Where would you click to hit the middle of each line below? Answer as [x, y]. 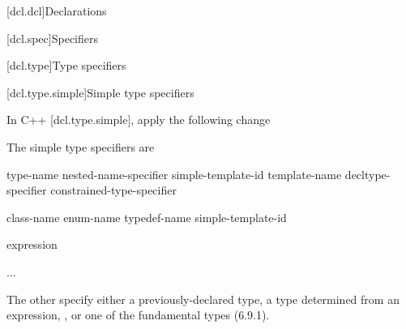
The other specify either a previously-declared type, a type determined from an [203, 299]
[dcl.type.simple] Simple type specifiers [100, 92]
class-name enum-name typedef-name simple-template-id [147, 217]
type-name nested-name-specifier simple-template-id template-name [174, 174]
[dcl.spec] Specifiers [52, 38]
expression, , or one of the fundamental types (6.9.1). [138, 315]
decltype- [368, 174]
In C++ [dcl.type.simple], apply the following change [139, 120]
